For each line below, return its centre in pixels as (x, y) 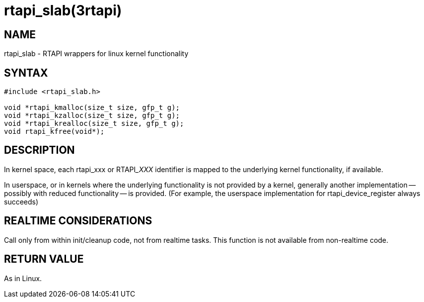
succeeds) (21, 201)
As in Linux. (23, 278)
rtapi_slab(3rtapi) (63, 10)
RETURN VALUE (44, 259)
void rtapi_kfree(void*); (54, 132)
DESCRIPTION (39, 150)
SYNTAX (26, 73)
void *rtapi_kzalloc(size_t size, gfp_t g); (92, 116)
